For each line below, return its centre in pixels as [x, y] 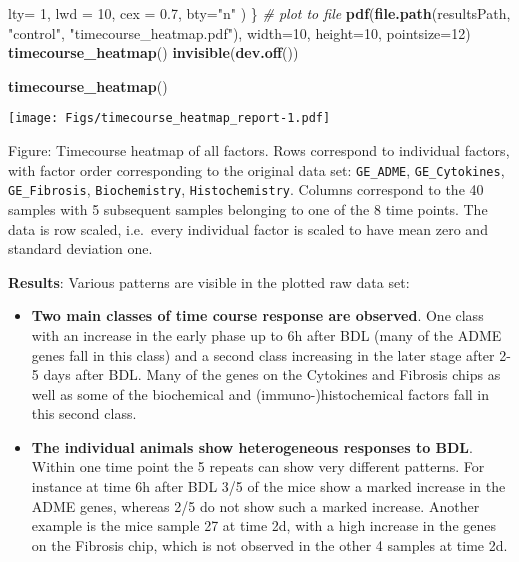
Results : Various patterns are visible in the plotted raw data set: [209, 281]
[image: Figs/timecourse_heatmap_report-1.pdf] [169, 118]
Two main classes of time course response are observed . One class [257, 315]
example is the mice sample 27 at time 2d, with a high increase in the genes [264, 525]
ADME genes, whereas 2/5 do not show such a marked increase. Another [255, 505]
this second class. [84, 413]
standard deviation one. [80, 248]
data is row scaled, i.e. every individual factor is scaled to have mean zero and [248, 228]
